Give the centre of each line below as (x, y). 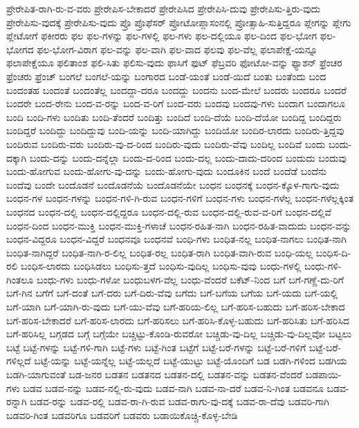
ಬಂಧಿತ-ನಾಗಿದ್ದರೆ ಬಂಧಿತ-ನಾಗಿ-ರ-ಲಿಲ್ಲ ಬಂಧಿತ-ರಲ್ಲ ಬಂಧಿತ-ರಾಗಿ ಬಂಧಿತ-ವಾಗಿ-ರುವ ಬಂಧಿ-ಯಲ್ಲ (160, 252)
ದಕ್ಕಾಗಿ (17, 157)
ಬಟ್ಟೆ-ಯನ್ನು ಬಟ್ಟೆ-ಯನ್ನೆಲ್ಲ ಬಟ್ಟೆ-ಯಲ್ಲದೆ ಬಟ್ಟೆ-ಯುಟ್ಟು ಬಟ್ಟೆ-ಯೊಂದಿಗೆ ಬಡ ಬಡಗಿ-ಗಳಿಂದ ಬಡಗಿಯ (191, 361)
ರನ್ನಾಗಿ (17, 401)
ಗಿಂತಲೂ (20, 279)
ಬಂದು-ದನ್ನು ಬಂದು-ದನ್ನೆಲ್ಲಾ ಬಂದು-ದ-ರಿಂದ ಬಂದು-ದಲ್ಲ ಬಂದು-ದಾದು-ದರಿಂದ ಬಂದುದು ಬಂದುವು (188, 157)
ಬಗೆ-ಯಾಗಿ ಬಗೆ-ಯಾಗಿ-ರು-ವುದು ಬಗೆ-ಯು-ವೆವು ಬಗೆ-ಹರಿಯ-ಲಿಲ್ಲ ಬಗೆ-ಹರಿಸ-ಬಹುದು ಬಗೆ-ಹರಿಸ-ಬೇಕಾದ (176, 307)
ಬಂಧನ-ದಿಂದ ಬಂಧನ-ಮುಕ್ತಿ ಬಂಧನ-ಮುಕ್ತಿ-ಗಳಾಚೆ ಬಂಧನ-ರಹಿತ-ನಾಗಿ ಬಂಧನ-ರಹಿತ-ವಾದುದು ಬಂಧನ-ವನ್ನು (179, 225)
